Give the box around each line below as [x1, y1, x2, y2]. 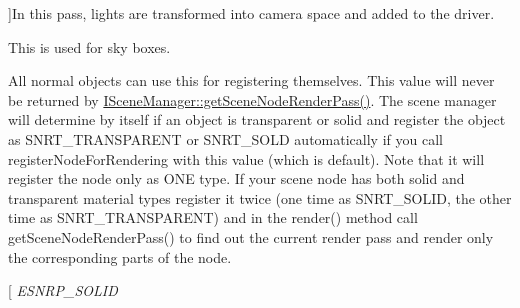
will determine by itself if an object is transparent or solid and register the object [8, 109, 506, 130]
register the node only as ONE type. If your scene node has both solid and [8, 168, 465, 189]
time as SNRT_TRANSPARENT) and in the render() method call [8, 207, 418, 228]
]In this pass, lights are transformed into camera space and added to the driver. [8, 3, 495, 23]
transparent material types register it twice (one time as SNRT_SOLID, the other [8, 187, 512, 208]
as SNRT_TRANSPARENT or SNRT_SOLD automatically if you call [8, 128, 443, 149]
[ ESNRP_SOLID [8, 280, 118, 301]
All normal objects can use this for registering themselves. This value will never [8, 70, 495, 91]
